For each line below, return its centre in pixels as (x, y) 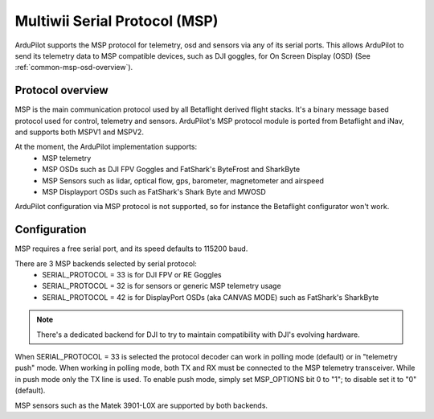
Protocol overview (61, 90)
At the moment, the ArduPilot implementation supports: (106, 147)
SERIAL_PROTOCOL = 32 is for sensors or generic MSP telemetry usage (162, 286)
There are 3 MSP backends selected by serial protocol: (106, 263)
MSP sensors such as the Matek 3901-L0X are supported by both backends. (141, 405)
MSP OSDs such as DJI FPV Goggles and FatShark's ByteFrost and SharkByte (171, 170)
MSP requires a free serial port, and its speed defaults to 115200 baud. (131, 249)
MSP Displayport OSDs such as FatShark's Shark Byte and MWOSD (154, 191)
